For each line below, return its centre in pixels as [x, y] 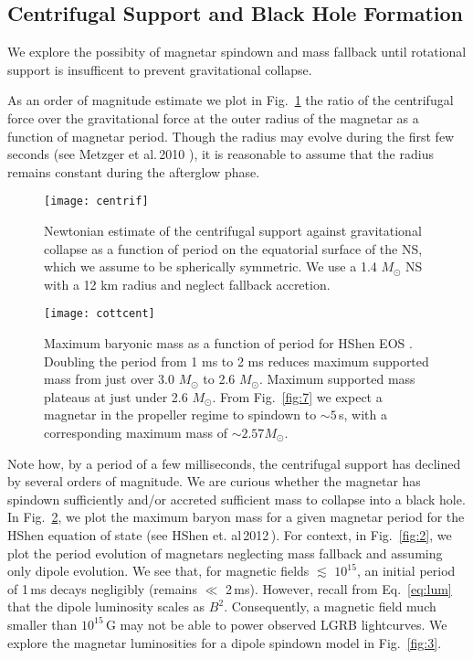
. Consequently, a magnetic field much [330, 606]
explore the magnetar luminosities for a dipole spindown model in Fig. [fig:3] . [225, 642]
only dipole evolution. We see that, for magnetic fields [158, 571]
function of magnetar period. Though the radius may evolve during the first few [231, 136]
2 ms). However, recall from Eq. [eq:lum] [339, 588]
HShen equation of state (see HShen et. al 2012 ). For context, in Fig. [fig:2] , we [230, 534]
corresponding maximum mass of [136, 433]
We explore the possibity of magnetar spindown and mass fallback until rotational [237, 52]
